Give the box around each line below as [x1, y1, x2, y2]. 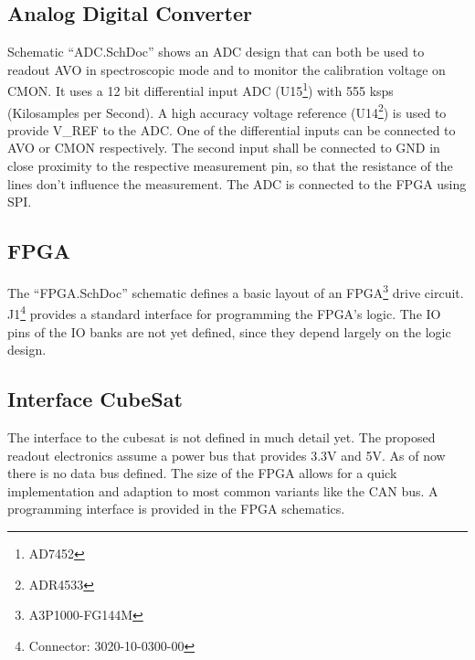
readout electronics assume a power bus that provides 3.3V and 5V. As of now [7, 445, 446, 464]
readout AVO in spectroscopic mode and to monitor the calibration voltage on [7, 59, 446, 79]
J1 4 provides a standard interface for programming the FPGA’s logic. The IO [7, 302, 441, 323]
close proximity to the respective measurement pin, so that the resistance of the [7, 156, 453, 176]
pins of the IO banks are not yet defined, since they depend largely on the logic [7, 322, 451, 341]
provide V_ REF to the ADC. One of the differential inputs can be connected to [7, 120, 456, 139]
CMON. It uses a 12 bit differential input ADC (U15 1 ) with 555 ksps [7, 79, 394, 101]
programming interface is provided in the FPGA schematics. [7, 499, 345, 518]
